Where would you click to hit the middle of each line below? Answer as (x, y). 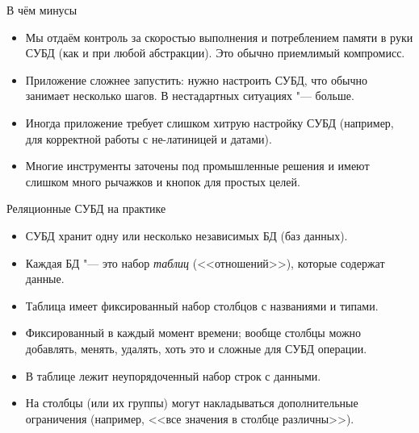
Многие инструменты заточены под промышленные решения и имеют (197, 166)
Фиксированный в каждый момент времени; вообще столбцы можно (193, 333)
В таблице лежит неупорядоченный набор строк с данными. (173, 375)
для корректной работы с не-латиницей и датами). (149, 138)
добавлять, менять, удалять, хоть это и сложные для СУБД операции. (196, 348)
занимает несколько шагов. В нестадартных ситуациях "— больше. (190, 96)
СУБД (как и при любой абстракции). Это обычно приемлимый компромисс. (215, 53)
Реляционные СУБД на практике (86, 208)
